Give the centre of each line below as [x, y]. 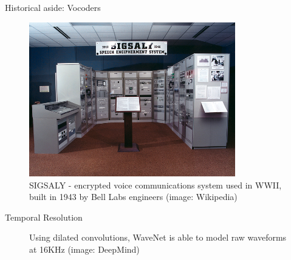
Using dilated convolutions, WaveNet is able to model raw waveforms [158, 237]
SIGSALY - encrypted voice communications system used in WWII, [156, 185]
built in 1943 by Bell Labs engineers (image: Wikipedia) [133, 197]
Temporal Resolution [44, 217]
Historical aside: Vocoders [53, 7]
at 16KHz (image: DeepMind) [84, 249]
